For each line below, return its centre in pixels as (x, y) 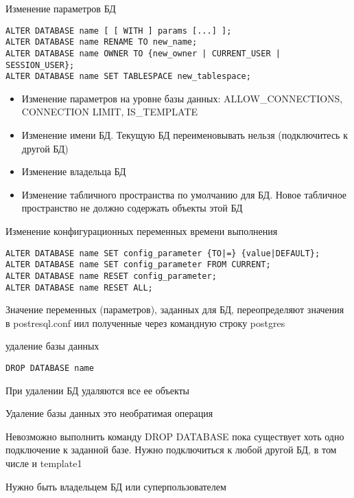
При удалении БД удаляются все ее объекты (98, 390)
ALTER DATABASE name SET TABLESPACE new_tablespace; (128, 77)
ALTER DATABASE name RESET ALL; (79, 287)
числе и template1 (44, 463)
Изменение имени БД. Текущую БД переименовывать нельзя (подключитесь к (185, 135)
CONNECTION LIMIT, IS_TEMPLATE (110, 112)
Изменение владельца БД (74, 171)
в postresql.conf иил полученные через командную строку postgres (145, 322)
